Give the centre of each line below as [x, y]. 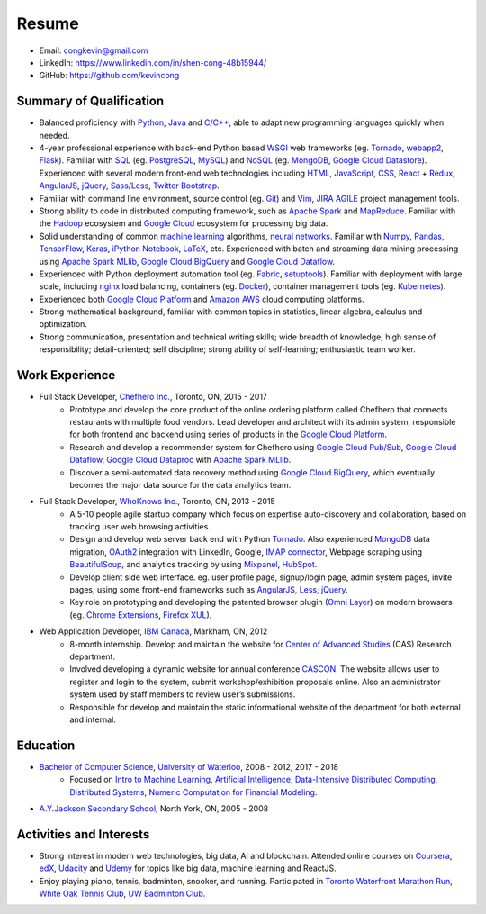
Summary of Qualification [90, 101]
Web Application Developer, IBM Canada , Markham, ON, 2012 [153, 631]
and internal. [93, 719]
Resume [48, 23]
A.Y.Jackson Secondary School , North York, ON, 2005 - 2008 [154, 809]
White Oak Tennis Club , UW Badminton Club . [122, 894]
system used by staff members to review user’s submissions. [183, 694]
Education [46, 745]
